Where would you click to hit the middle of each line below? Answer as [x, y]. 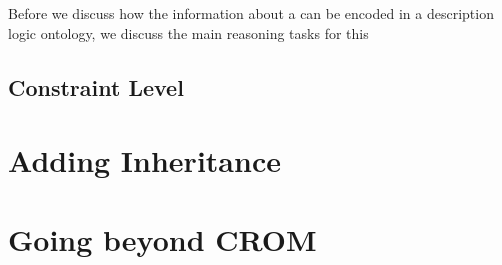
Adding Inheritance [144, 160]
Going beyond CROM [162, 238]
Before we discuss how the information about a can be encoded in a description [251, 13]
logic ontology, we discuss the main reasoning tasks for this [188, 32]
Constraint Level [96, 86]
